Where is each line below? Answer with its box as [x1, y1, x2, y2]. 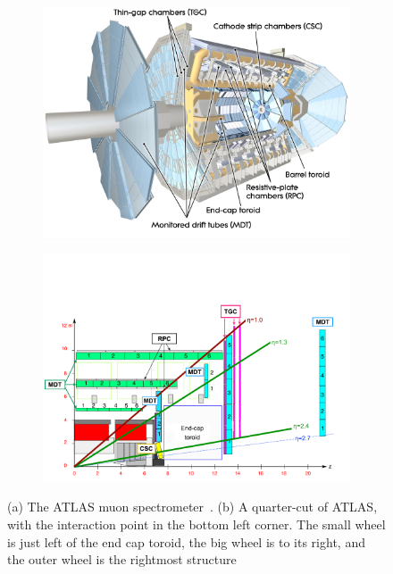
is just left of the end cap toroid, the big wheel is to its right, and [7, 532, 365, 551]
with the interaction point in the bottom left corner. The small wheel [7, 515, 386, 534]
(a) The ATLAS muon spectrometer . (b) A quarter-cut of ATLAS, [7, 497, 378, 516]
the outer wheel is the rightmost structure [7, 550, 237, 569]
